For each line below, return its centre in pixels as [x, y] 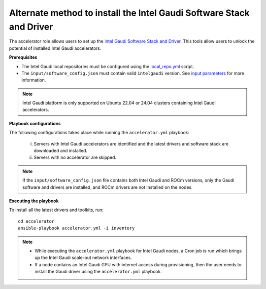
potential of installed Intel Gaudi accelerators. [55, 48]
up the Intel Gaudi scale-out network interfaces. [83, 258]
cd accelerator [36, 221]
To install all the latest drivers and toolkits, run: [56, 210]
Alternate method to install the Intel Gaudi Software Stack [129, 13]
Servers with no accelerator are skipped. [75, 157]
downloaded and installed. [61, 151]
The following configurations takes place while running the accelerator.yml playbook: [99, 133]
